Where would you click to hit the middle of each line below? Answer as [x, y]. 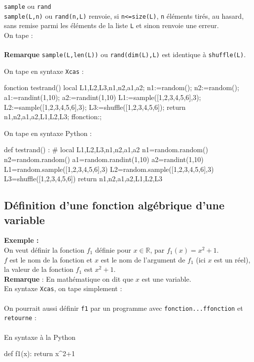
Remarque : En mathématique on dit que [69, 279]
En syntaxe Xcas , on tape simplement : [63, 288]
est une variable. [166, 279]
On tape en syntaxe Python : [48, 133]
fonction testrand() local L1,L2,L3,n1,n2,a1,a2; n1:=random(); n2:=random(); [122, 87]
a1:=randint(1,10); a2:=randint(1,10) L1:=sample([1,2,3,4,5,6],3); [103, 97]
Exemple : [21, 240]
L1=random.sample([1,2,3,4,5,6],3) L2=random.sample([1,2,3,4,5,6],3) [109, 169]
